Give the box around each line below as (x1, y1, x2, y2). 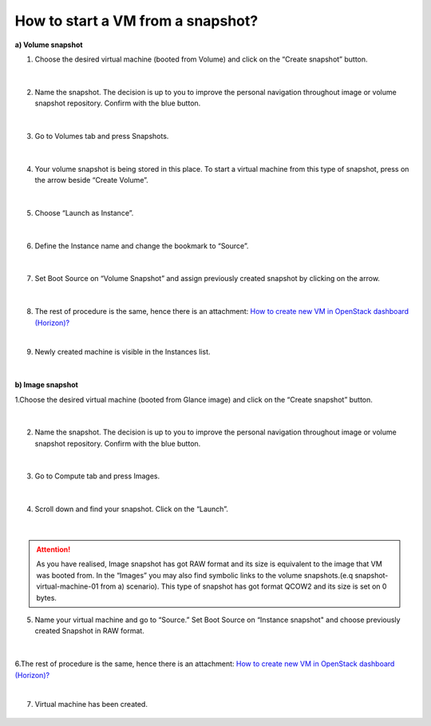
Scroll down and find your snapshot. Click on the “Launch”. (34, 504, 229, 514)
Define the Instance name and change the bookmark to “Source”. (34, 240, 249, 251)
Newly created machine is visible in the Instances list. (34, 347, 211, 357)
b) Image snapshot (14, 380, 79, 390)
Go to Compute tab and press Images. (34, 471, 160, 481)
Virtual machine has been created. (34, 700, 148, 709)
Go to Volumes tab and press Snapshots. (34, 131, 169, 141)
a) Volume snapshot (14, 40, 83, 50)
